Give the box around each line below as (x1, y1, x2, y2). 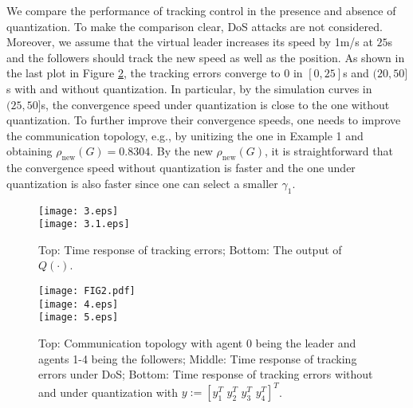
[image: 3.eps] (38, 205, 119, 217)
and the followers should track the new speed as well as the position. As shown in (6, 49, 405, 65)
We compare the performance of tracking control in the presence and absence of (6, 2, 396, 18)
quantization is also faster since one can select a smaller (6, 175, 278, 191)
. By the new (150, 143, 213, 159)
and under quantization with (38, 383, 179, 400)
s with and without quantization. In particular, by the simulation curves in (6, 80, 372, 96)
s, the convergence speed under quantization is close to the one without (41, 96, 390, 112)
